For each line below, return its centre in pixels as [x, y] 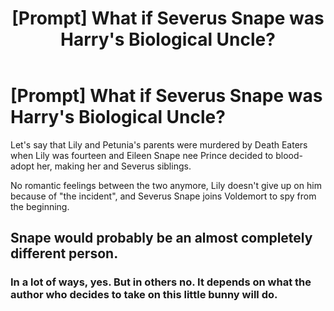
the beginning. [40, 206]
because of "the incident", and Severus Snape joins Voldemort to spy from [163, 196]
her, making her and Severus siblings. [114, 166]
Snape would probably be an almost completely [161, 238]
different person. [64, 253]
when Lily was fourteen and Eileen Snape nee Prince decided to [142, 155]
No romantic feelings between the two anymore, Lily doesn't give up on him [166, 185]
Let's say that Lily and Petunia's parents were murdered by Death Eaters [159, 144]
